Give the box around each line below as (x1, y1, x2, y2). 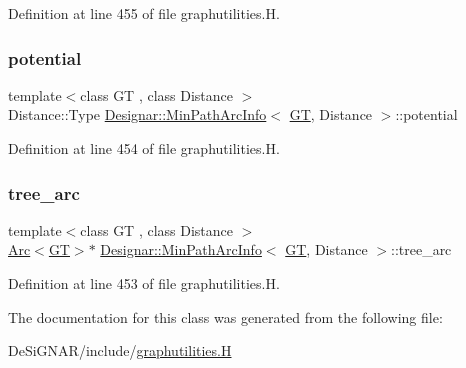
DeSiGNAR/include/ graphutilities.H (8, 340, 232, 361)
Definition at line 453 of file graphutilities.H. (8, 273, 280, 293)
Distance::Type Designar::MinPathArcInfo (8, 104, 267, 125)
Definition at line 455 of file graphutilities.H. (8, 3, 280, 23)
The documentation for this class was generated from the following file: (8, 306, 443, 327)
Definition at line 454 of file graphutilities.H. (8, 138, 280, 158)
